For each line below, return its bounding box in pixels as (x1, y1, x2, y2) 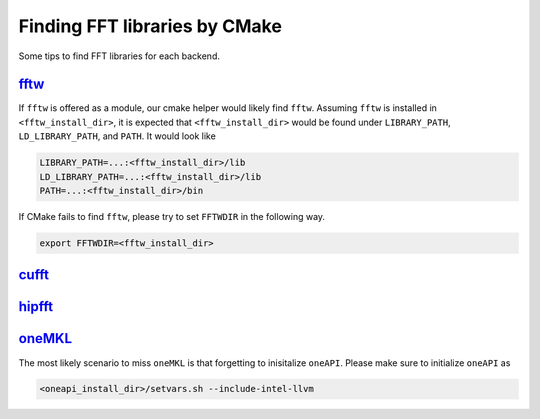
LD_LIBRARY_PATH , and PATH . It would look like (18, 130, 217, 142)
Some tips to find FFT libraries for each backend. (18, 50, 220, 62)
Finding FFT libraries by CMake (18, 15, 282, 37)
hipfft (18, 298, 54, 315)
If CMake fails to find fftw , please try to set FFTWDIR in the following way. (18, 210, 325, 222)
